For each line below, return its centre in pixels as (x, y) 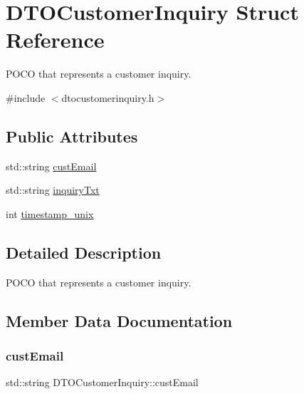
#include (26, 97)
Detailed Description (84, 252)
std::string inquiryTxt (53, 190)
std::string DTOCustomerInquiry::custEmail (102, 382)
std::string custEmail (51, 166)
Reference (55, 40)
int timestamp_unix (50, 213)
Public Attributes (72, 136)
